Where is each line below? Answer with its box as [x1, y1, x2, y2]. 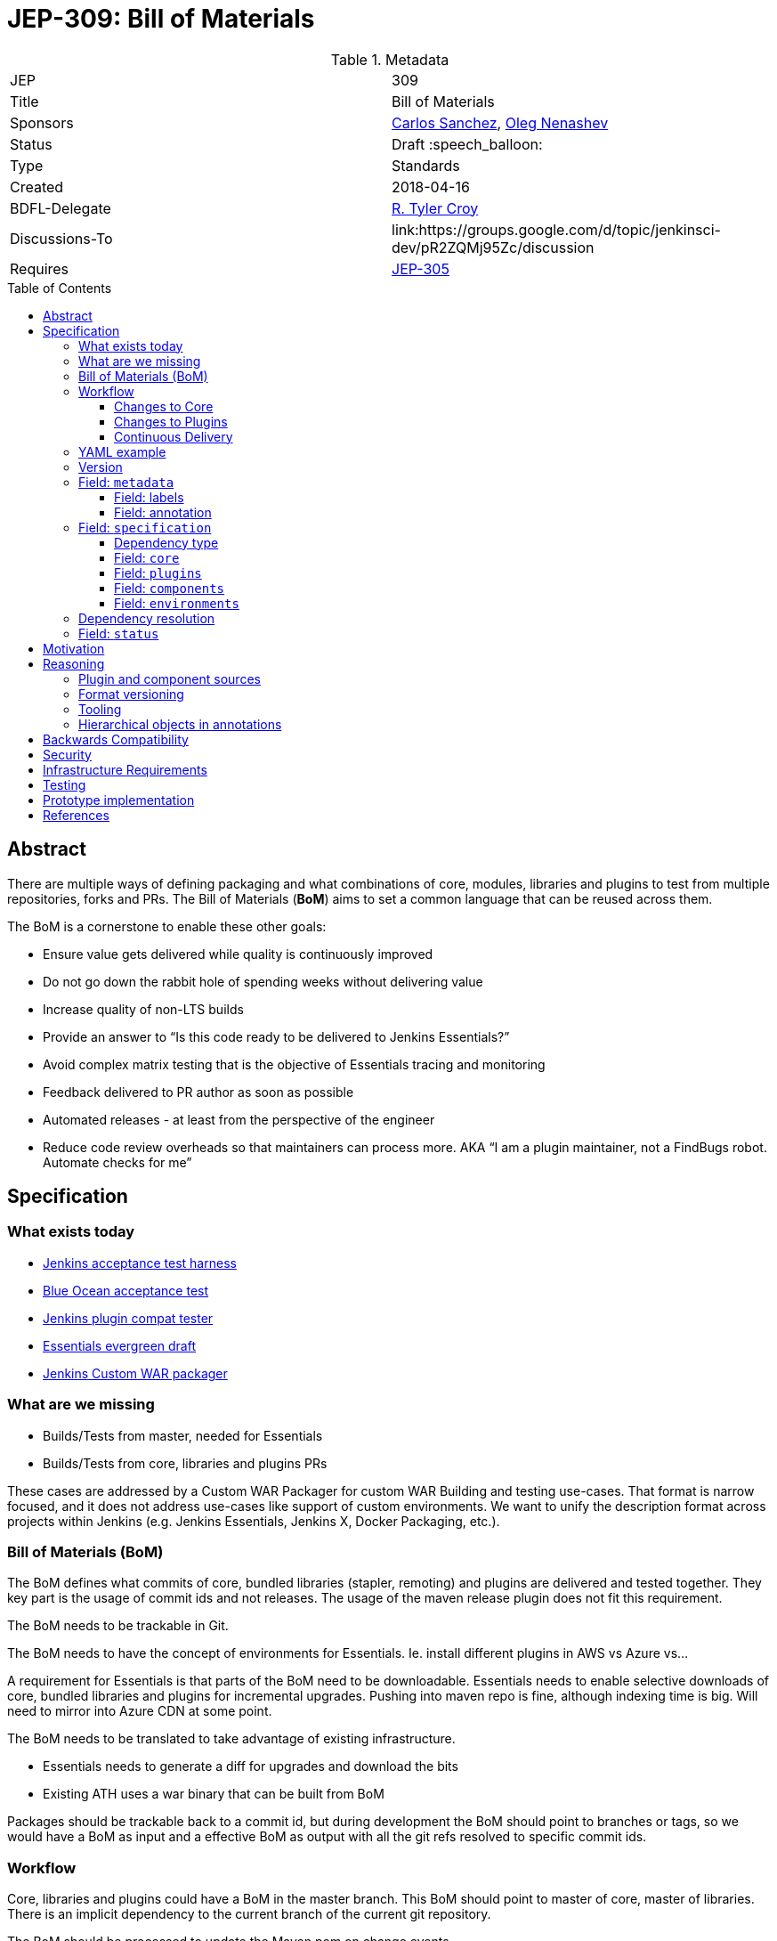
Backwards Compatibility [43, 731, 189, 747]
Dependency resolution [78, 610, 215, 626]
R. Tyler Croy [392, 199, 479, 217]
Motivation [43, 640, 105, 656]
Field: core [114, 549, 180, 565]
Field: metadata [78, 474, 174, 490]
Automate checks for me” [43, 1154, 192, 1170]
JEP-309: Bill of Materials [7, 4, 315, 34]
